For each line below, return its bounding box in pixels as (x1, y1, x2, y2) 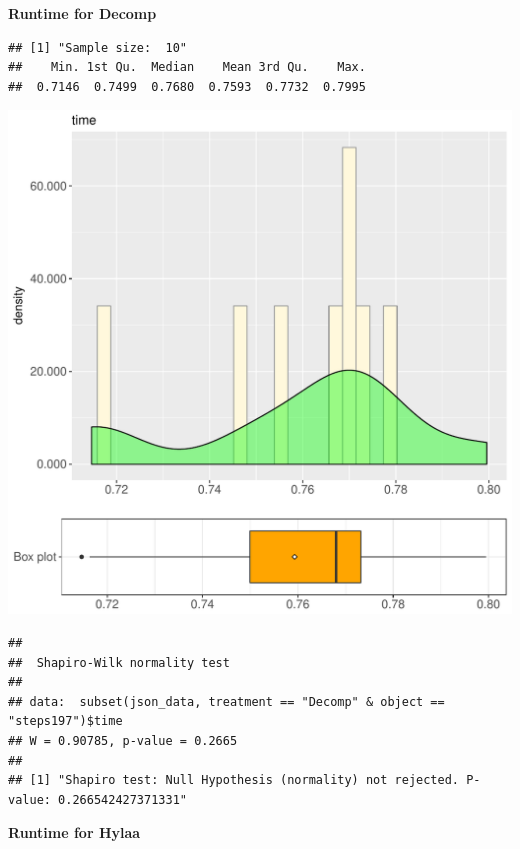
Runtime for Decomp (8, 3, 157, 23)
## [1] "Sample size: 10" (8, 40, 187, 55)
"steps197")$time (8, 714, 123, 729)
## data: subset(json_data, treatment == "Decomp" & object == (8, 694, 445, 709)
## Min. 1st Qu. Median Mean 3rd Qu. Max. (8, 60, 366, 75)
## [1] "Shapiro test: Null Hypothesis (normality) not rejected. (8, 773, 460, 788)
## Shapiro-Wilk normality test (8, 655, 230, 670)
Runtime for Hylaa (8, 822, 141, 843)
